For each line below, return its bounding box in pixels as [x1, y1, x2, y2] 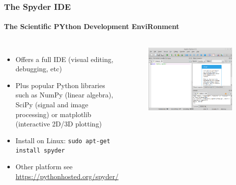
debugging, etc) [15, 63, 62, 74]
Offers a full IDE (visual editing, [15, 54, 114, 64]
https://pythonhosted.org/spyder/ [15, 171, 118, 181]
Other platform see [15, 161, 73, 172]
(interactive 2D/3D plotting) [15, 119, 102, 129]
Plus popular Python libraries [15, 80, 105, 90]
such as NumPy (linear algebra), [15, 90, 114, 100]
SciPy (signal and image [15, 99, 88, 110]
